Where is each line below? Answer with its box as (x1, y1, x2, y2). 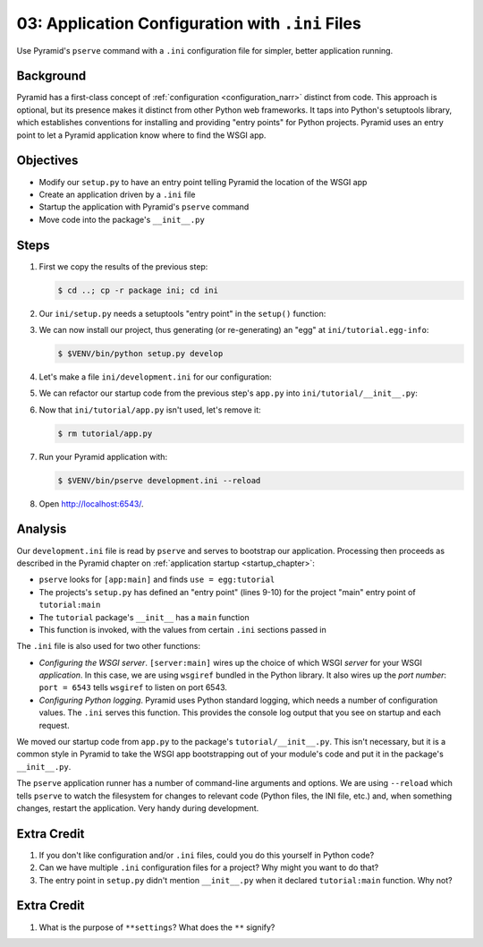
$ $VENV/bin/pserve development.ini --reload (57, 475, 261, 485)
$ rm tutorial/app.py (57, 428, 153, 439)
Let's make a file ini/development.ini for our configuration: (38, 371, 272, 382)
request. (38, 720, 71, 730)
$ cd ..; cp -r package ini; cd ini (57, 285, 219, 295)
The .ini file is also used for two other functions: (16, 641, 201, 652)
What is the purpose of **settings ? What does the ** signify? (38, 922, 275, 933)
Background (16, 68, 87, 84)
